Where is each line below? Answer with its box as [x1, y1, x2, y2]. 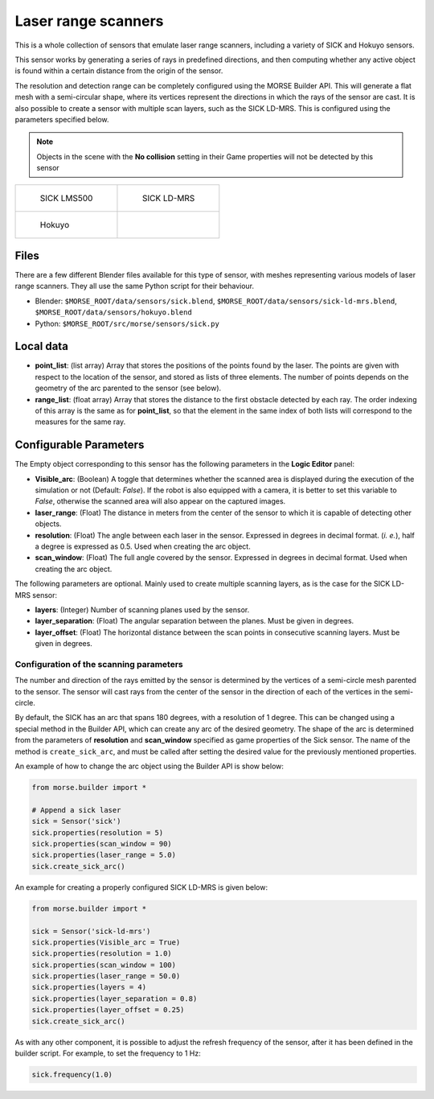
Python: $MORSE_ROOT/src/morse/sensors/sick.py [35, 319, 220, 328]
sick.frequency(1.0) [31, 1070, 113, 1079]
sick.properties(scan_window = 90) [31, 839, 172, 848]
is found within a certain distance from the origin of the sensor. [14, 66, 223, 76]
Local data [14, 340, 68, 353]
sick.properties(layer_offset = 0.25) [31, 1006, 185, 1015]
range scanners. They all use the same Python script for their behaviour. [14, 282, 255, 291]
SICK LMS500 [39, 193, 93, 204]
